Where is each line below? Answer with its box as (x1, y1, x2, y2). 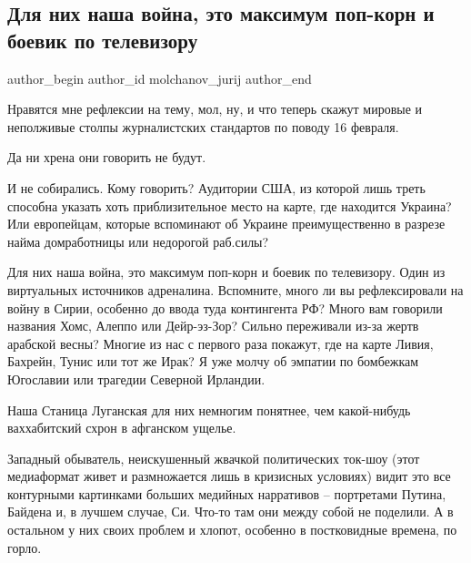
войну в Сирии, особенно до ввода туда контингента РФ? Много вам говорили (7, 298, 443, 317)
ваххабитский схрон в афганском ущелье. (7, 418, 236, 437)
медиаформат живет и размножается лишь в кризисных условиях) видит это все (7, 466, 451, 486)
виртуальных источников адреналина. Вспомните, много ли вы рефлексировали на (7, 280, 464, 299)
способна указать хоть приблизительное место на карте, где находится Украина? (7, 196, 452, 215)
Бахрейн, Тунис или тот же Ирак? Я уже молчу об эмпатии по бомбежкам (7, 352, 419, 371)
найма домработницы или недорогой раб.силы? (7, 231, 269, 251)
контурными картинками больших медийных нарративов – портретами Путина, (7, 484, 446, 503)
